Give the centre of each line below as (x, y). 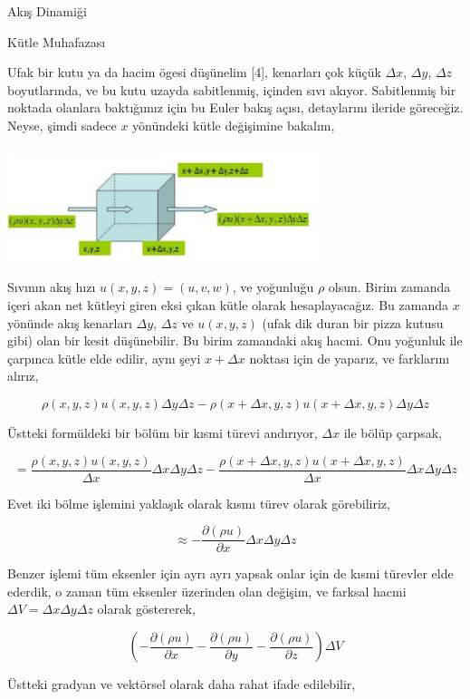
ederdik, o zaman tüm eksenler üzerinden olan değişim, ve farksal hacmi (207, 591)
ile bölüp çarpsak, (393, 432)
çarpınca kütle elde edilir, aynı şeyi (104, 358)
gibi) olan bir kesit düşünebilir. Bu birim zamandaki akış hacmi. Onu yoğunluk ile (235, 340)
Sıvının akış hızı (52, 287)
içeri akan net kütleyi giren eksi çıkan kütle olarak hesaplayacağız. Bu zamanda (228, 305)
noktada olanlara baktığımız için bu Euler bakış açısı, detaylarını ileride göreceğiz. (235, 107)
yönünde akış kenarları (70, 322)
